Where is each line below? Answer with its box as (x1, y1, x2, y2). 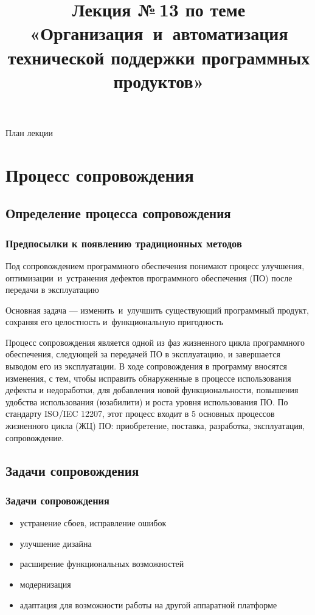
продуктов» (113, 68, 204, 93)
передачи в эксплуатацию (5, 283, 99, 296)
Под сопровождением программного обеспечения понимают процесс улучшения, (5, 259, 305, 272)
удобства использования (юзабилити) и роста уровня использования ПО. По (5, 395, 288, 408)
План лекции (5, 126, 53, 139)
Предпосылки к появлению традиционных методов (5, 235, 242, 250)
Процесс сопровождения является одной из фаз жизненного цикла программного (5, 335, 305, 348)
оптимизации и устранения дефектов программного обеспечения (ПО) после (5, 271, 292, 284)
